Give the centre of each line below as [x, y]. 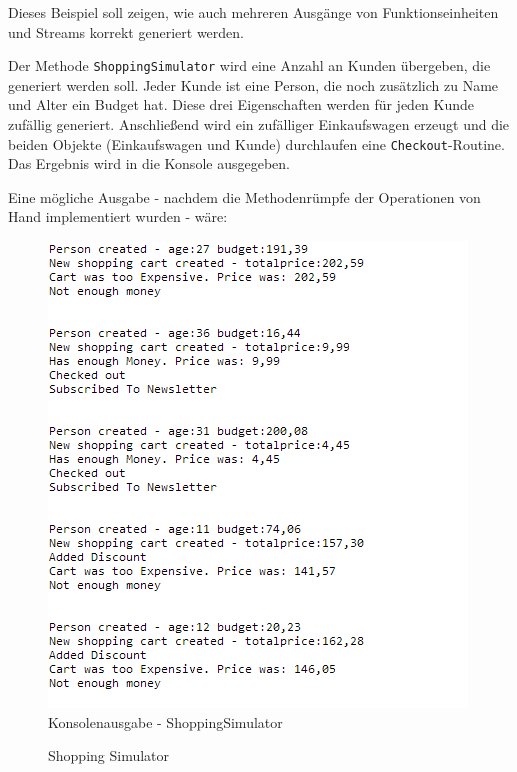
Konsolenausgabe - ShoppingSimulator [165, 721]
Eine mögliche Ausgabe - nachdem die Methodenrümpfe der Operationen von [244, 196]
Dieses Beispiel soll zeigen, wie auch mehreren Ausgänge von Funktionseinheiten [253, 12]
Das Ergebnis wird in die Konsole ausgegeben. [149, 163]
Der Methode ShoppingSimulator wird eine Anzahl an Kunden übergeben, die [249, 65]
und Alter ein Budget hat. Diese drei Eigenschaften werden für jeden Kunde [241, 104]
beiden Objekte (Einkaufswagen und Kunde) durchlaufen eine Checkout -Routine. [256, 143]
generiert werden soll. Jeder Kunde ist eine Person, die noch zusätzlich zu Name [253, 84]
